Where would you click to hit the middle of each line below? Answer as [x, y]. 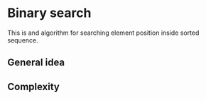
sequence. [23, 40]
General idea [36, 63]
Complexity [34, 87]
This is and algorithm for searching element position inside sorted [103, 33]
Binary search [49, 13]
